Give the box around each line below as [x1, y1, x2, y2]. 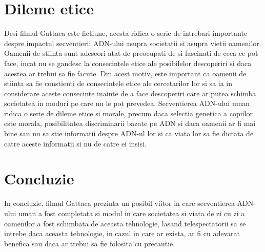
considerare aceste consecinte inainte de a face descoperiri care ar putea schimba [4, 88, 256, 98]
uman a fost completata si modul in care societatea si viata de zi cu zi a [18, 207, 245, 218]
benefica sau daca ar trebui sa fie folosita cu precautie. [4, 238, 175, 248]
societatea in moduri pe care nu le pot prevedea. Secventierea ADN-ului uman [4, 98, 250, 109]
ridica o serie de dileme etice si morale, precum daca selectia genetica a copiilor [4, 108, 253, 118]
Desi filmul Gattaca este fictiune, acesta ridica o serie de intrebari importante [4, 28, 248, 38]
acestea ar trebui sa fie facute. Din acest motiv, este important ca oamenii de [4, 68, 247, 78]
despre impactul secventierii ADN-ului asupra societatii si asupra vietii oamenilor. [4, 37, 261, 48]
